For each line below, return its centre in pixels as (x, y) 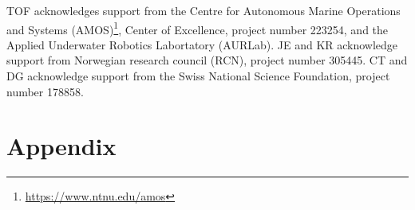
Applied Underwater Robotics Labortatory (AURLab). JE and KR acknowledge (202, 44)
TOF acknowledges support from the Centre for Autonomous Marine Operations (204, 10)
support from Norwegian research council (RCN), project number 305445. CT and (207, 60)
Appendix (61, 146)
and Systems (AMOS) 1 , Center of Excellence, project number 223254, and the (198, 28)
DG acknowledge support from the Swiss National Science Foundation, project (198, 76)
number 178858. (45, 91)
